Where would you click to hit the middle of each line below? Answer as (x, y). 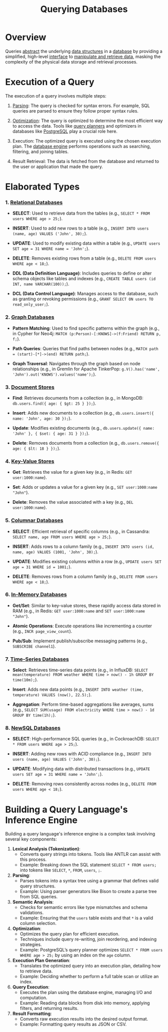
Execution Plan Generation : (41, 960)
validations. (32, 913)
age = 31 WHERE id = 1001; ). (42, 567)
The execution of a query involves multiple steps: (56, 96)
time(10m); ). (25, 680)
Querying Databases (84, 9)
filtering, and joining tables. (40, 152)
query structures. (38, 886)
